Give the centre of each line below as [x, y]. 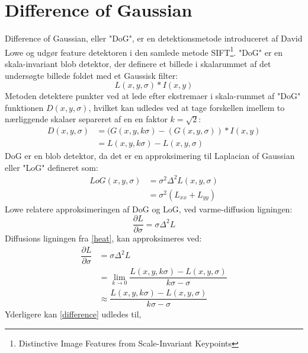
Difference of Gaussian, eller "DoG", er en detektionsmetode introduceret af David [154, 38]
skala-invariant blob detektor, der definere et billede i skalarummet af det [138, 63]
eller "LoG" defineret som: [52, 167]
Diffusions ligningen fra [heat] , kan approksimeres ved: [103, 238]
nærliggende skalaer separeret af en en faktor [86, 119]
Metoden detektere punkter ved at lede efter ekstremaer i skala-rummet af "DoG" [153, 96]
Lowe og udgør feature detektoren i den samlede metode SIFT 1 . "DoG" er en [144, 51]
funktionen [24, 107]
